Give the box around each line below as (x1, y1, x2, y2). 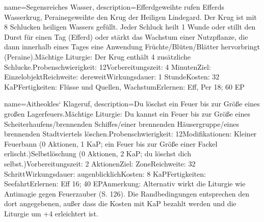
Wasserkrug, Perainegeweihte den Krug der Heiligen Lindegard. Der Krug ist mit (4, 11, 257, 22)
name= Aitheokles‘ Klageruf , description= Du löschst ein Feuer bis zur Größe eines (4, 98, 260, 109)
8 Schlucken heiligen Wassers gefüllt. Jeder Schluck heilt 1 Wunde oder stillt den (4, 21, 256, 32)
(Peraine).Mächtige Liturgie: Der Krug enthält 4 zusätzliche (4, 51, 191, 62)
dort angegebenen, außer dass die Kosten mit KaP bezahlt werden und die (4, 198, 236, 209)
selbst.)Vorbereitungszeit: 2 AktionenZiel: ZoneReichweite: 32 (4, 158, 196, 169)
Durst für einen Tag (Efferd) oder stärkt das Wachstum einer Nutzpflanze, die (4, 31, 248, 42)
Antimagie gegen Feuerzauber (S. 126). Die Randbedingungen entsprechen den (4, 188, 250, 199)
